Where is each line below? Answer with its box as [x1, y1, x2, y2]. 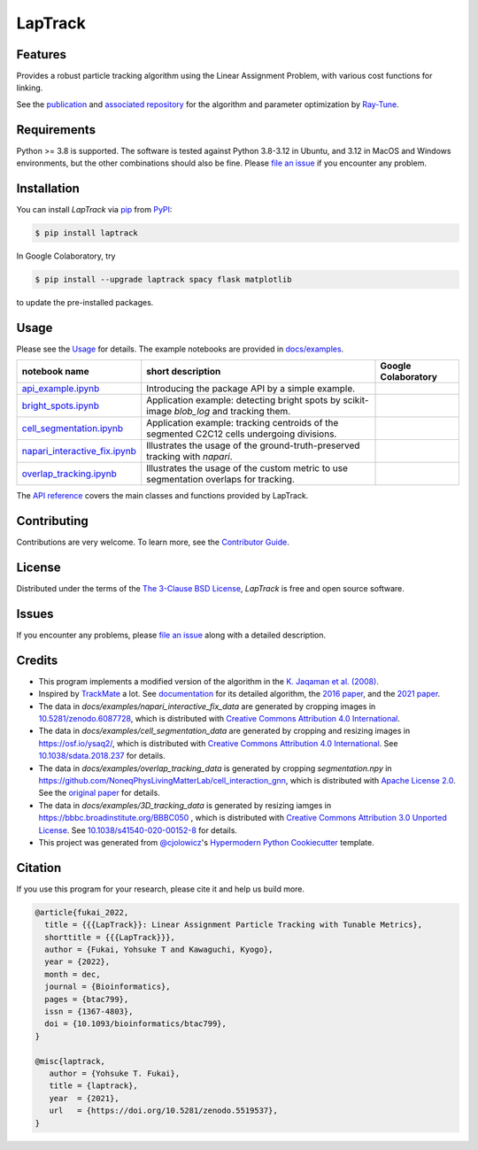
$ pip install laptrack [35, 228, 139, 238]
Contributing [16, 513, 89, 529]
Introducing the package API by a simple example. [146, 382, 356, 395]
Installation [16, 181, 80, 196]
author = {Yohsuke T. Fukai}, [49, 1068, 181, 1078]
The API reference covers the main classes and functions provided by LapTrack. [16, 490, 309, 501]
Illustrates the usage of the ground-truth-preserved [146, 439, 360, 452]
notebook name [21, 366, 89, 378]
